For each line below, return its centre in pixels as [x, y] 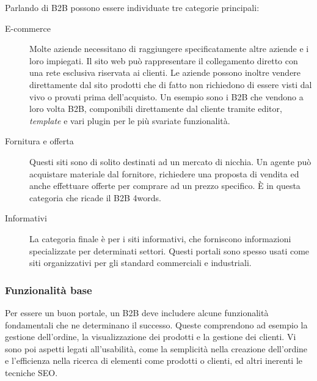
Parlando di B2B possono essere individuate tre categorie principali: [132, 7]
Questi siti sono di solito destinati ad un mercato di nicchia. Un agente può [170, 161]
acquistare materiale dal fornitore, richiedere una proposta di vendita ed [164, 173]
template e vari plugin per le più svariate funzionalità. [130, 120]
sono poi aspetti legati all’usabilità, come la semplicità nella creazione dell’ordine [156, 348]
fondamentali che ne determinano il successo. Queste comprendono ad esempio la [156, 324]
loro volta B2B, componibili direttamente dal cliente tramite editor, [156, 109]
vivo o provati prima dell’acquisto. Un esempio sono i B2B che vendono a [166, 96]
